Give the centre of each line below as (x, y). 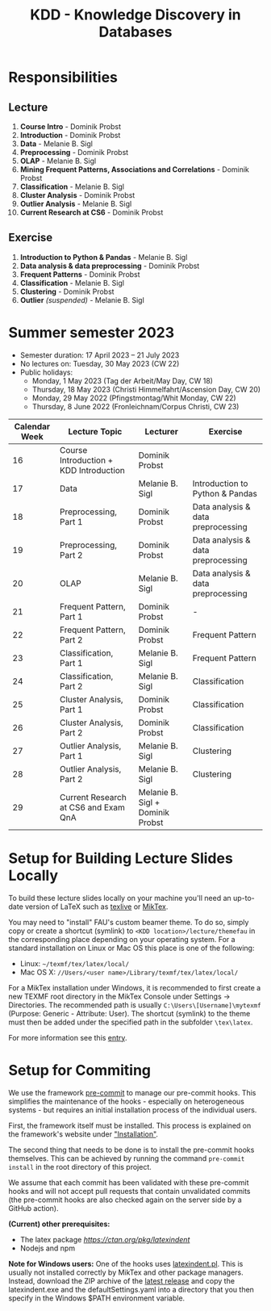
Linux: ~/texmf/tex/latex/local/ (75, 963)
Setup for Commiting (80, 1070)
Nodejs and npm (47, 1248)
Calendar (32, 426)
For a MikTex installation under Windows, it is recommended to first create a (135, 987)
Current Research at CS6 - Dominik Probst (92, 212)
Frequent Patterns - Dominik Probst (80, 274)
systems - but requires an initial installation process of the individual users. (133, 1110)
